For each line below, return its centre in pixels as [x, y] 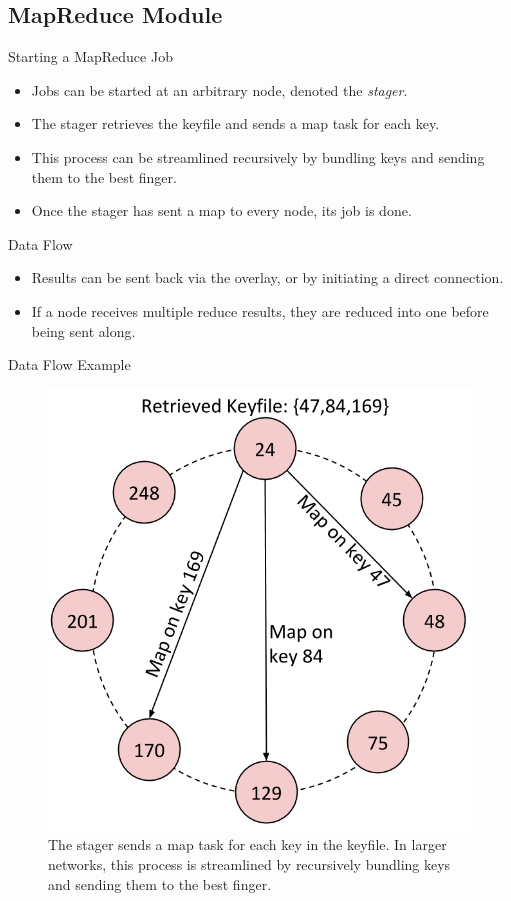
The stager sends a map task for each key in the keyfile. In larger [247, 844]
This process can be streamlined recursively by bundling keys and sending [258, 156]
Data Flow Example [69, 364]
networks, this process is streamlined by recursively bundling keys [249, 863]
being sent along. [83, 330]
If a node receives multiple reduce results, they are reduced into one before [260, 310]
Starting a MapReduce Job [90, 56]
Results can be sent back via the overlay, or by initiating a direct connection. [267, 277]
